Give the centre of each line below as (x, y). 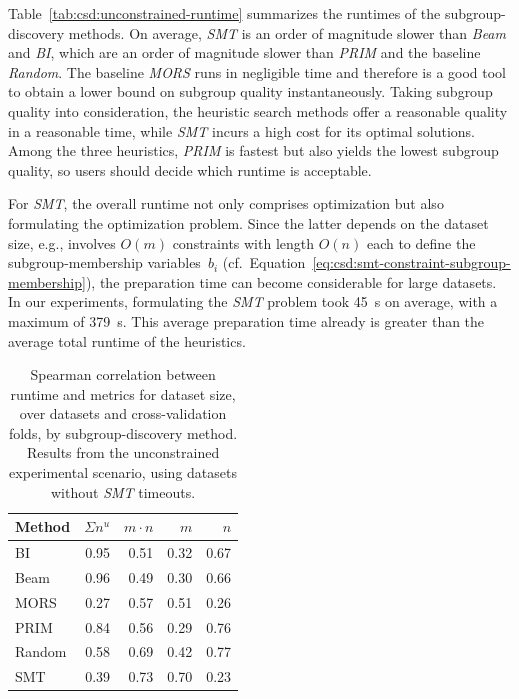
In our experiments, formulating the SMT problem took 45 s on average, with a (253, 301)
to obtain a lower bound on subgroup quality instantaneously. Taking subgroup (250, 91)
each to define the (421, 242)
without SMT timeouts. (123, 491)
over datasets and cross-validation (123, 413)
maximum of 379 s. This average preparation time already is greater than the (246, 320)
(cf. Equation (264, 262)
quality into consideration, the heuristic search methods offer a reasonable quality (258, 110)
